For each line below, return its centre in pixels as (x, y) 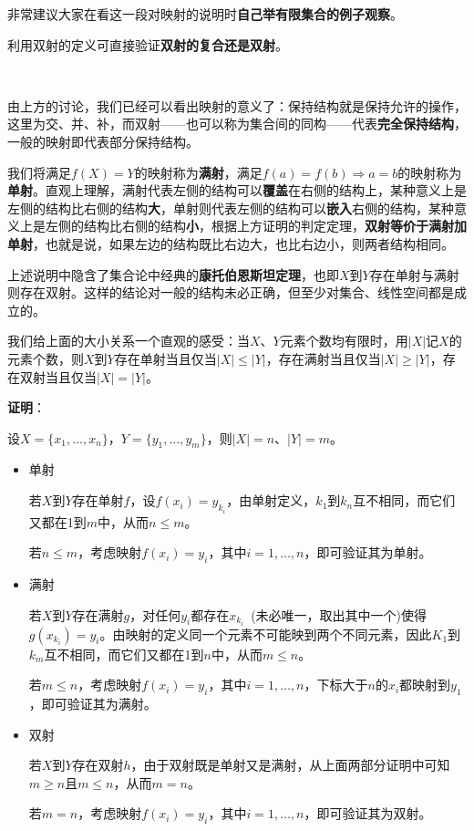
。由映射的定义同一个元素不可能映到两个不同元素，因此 (266, 634)
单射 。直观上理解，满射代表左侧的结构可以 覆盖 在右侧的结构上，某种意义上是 (237, 190)
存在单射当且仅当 (165, 358)
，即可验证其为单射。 (368, 552)
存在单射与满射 (414, 274)
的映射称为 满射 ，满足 (198, 172)
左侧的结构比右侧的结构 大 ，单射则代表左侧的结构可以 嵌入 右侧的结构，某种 (231, 208)
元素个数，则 (46, 358)
